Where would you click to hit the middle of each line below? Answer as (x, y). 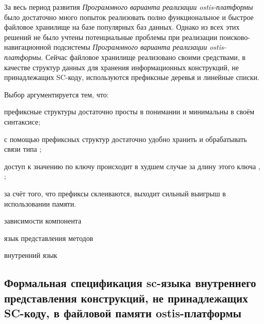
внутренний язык (31, 255)
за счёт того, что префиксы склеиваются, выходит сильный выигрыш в (115, 193)
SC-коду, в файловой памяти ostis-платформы (123, 313)
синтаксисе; (22, 121)
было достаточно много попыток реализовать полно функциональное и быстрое (129, 17)
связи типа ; (23, 149)
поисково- (235, 37)
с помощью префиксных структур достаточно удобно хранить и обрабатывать (126, 139)
